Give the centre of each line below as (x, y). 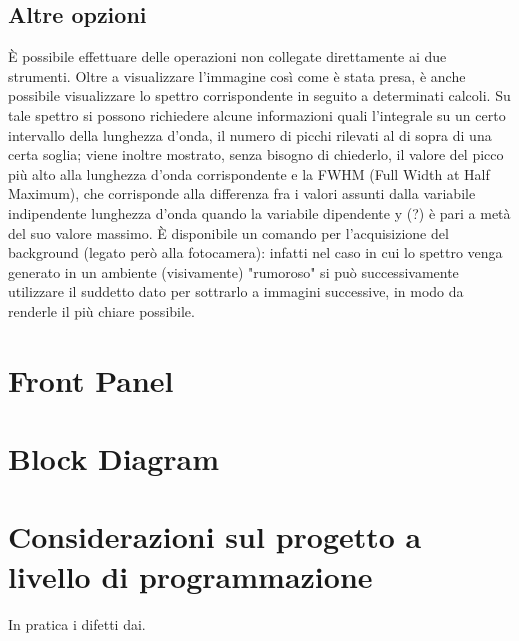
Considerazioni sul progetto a (215, 536)
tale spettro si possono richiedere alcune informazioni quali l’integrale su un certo (257, 114)
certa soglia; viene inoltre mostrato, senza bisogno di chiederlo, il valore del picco (256, 154)
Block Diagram (114, 458)
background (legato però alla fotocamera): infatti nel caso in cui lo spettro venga (255, 252)
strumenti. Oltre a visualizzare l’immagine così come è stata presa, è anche (237, 75)
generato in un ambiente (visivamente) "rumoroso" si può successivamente (233, 271)
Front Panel (91, 379)
